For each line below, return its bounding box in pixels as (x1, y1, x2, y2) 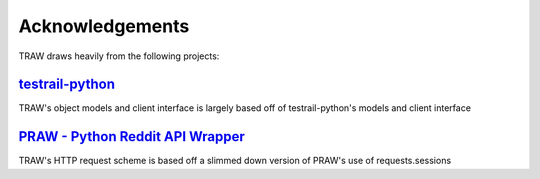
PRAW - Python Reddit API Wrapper (18, 128, 245, 145)
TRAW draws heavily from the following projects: (18, 50, 220, 62)
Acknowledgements (18, 15, 190, 37)
